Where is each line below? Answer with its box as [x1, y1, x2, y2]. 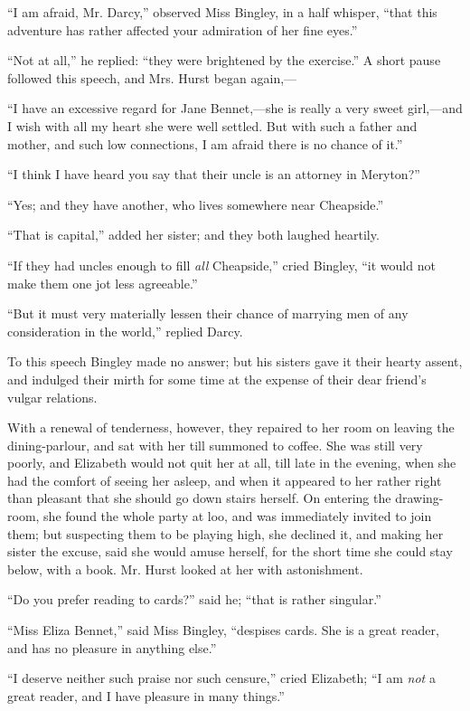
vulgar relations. [7, 387, 98, 406]
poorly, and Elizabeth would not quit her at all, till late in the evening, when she [7, 453, 456, 472]
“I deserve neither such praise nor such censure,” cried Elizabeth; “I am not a [7, 668, 436, 687]
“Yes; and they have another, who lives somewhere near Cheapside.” [7, 194, 384, 213]
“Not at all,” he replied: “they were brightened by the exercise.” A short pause [7, 51, 441, 70]
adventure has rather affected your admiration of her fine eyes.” [7, 20, 358, 39]
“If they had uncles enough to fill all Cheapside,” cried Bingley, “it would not [7, 255, 436, 274]
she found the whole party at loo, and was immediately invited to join [43, 507, 432, 526]
